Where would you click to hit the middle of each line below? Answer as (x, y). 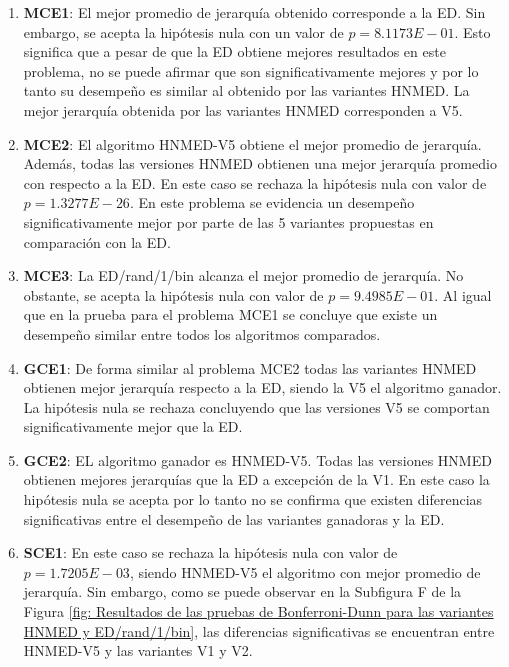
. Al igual (463, 294)
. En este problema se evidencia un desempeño (272, 202)
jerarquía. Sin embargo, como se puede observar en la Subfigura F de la (242, 591)
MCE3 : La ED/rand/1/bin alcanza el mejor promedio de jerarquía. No (243, 275)
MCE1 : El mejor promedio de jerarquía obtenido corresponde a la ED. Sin (254, 12)
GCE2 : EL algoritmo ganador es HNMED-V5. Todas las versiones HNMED (257, 459)
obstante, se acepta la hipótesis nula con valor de (173, 294)
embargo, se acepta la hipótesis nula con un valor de (183, 31)
